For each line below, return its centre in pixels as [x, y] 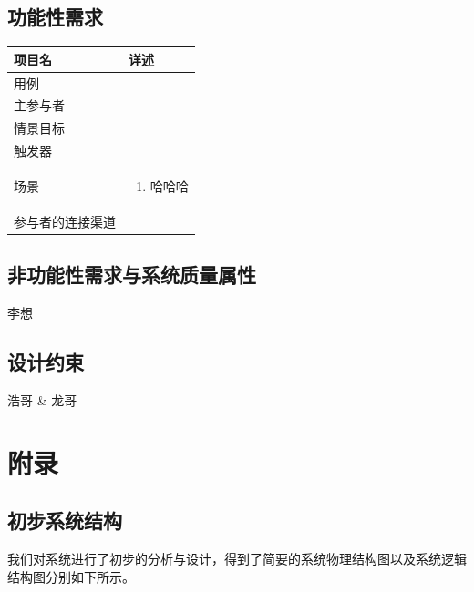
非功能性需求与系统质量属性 [132, 275]
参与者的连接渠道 [65, 221]
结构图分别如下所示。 [71, 576]
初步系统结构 [65, 521]
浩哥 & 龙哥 [42, 399]
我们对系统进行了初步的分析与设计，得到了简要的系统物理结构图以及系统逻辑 [237, 559]
